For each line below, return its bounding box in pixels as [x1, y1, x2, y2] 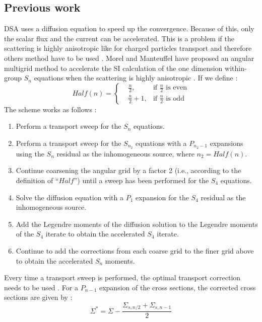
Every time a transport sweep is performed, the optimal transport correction [4, 272, 241, 283]
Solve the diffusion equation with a [16, 192, 124, 202]
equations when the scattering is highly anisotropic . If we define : [34, 72, 238, 83]
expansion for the [136, 192, 189, 202]
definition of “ [16, 175, 59, 185]
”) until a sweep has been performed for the [74, 175, 209, 185]
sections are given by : [4, 292, 73, 302]
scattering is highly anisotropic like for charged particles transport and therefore [4, 43, 252, 53]
